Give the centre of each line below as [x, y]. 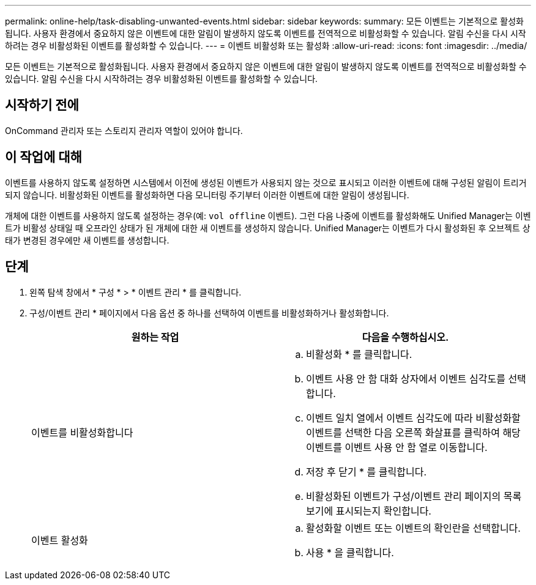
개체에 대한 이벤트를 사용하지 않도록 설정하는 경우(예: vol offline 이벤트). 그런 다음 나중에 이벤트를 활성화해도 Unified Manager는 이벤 [268, 215]
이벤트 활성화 [60, 540]
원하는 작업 [155, 337]
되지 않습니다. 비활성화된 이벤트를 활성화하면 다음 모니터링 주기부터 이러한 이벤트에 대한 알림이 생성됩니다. [207, 195]
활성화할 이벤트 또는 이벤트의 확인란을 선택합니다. [413, 528]
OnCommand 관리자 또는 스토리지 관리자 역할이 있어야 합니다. [124, 130]
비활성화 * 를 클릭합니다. [359, 354]
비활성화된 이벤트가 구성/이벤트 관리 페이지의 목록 [414, 496]
